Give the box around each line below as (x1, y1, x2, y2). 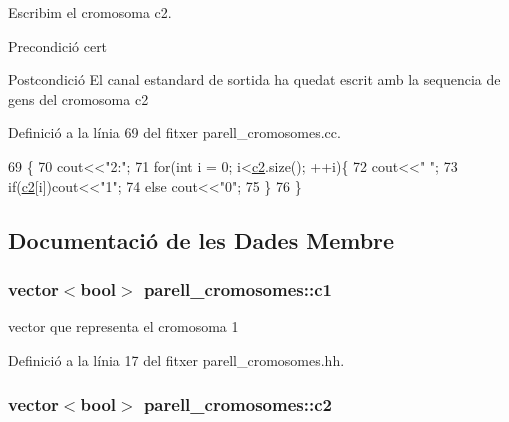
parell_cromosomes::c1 (143, 276, 332, 301)
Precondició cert (8, 35, 108, 56)
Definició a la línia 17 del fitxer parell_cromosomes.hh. (8, 349, 345, 370)
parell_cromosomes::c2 (143, 392, 332, 417)
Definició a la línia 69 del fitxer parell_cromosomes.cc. (8, 122, 341, 143)
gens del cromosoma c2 (8, 88, 149, 109)
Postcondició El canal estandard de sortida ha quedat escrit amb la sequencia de (8, 69, 501, 90)
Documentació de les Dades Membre (8, 224, 395, 255)
